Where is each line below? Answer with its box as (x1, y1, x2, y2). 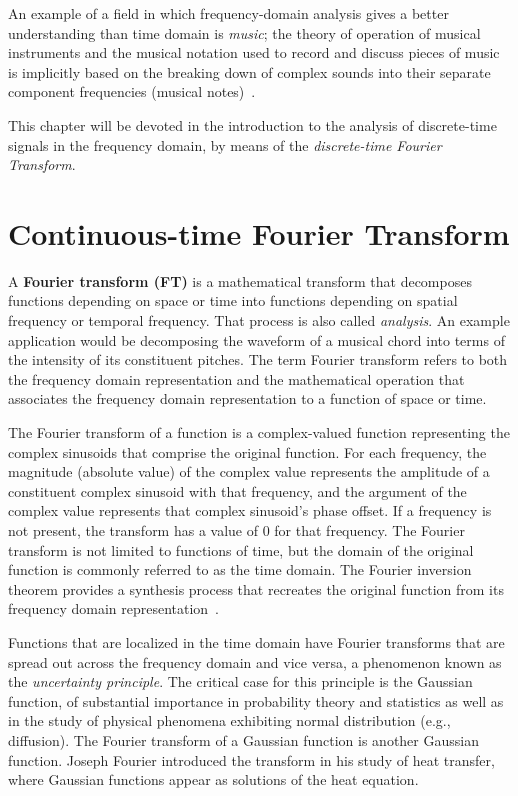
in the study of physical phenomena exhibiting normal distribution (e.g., (8, 710, 451, 731)
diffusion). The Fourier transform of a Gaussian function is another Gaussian (8, 729, 479, 750)
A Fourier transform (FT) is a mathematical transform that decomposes (8, 270, 472, 291)
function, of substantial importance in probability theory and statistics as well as (8, 690, 504, 711)
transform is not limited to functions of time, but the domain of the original (8, 539, 474, 560)
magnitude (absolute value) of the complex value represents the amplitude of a (8, 461, 490, 482)
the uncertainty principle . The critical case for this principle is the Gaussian (8, 671, 473, 692)
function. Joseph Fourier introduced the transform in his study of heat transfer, (8, 749, 495, 770)
